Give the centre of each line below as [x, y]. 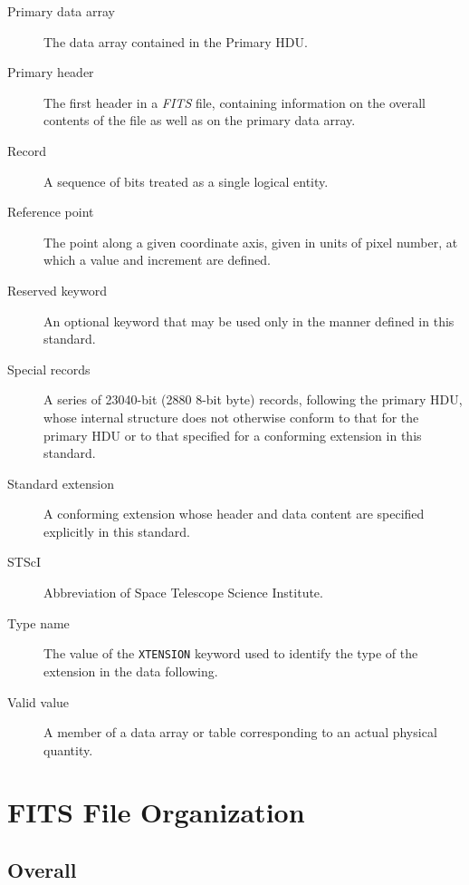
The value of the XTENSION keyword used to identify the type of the [231, 653]
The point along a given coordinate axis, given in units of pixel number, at [251, 242]
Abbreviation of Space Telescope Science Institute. [183, 593]
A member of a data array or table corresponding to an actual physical [240, 732]
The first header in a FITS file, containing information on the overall [235, 102]
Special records [49, 369]
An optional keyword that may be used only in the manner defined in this [249, 321]
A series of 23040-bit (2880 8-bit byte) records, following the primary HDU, [253, 399]
